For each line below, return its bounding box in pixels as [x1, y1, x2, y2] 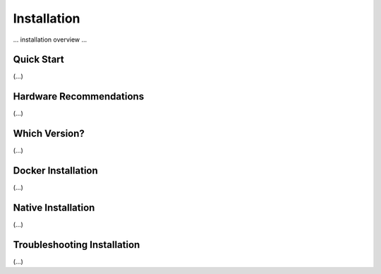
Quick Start [13, 54, 64, 66]
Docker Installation [13, 165, 98, 177]
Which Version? [13, 128, 85, 140]
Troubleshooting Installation [13, 239, 140, 251]
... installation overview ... [13, 35, 87, 44]
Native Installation [13, 201, 95, 213]
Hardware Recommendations [13, 90, 145, 102]
